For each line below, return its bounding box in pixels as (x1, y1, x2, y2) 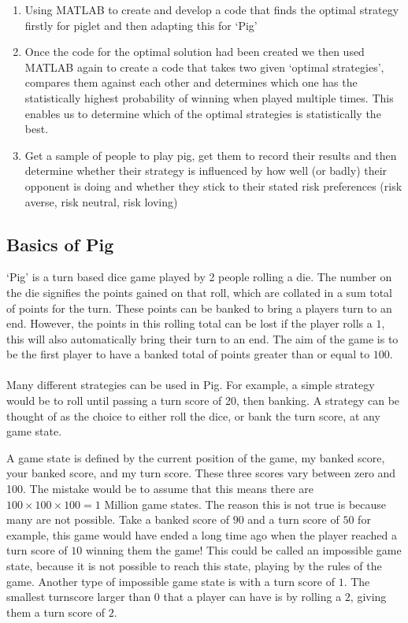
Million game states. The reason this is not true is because (104, 495, 387, 512)
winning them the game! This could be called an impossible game (85, 542, 402, 558)
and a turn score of (247, 511, 339, 528)
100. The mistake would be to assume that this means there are (6, 480, 314, 497)
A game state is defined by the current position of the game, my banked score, (6, 449, 385, 465)
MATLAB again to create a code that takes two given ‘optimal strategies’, (24, 58, 384, 75)
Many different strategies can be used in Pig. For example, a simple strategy (6, 376, 375, 393)
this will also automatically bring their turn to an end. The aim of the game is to (6, 330, 399, 347)
